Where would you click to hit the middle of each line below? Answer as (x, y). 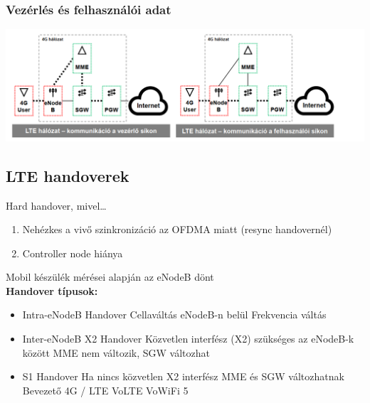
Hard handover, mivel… (56, 205)
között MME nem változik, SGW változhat (116, 352)
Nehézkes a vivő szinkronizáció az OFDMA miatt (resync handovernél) (177, 229)
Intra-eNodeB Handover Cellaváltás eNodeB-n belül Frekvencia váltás (174, 315)
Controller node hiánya (73, 253)
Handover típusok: (52, 290)
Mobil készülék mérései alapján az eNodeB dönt (110, 277)
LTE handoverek (68, 175)
